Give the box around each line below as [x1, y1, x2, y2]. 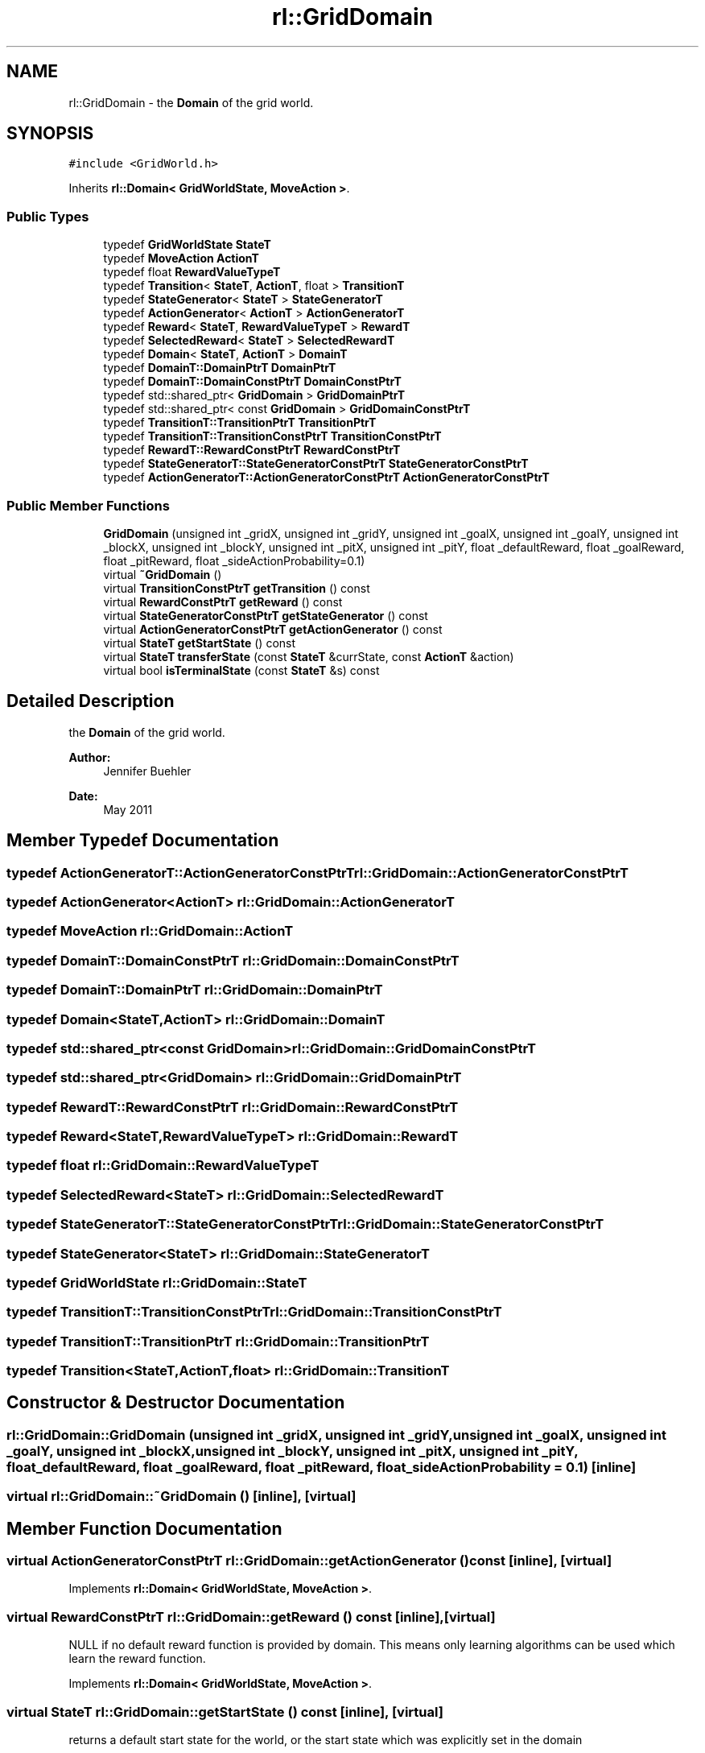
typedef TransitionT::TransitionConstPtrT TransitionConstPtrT [103, 429, 442, 444]
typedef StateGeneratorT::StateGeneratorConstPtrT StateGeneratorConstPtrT [103, 457, 529, 471]
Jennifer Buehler [103, 763, 192, 778]
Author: [68, 750, 111, 764]
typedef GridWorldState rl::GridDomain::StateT [6, 1274, 307, 1291]
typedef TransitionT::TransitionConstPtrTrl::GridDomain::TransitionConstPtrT [6, 1304, 502, 1321]
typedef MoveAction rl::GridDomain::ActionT [6, 923, 294, 940]
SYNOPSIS [6, 123, 94, 144]
